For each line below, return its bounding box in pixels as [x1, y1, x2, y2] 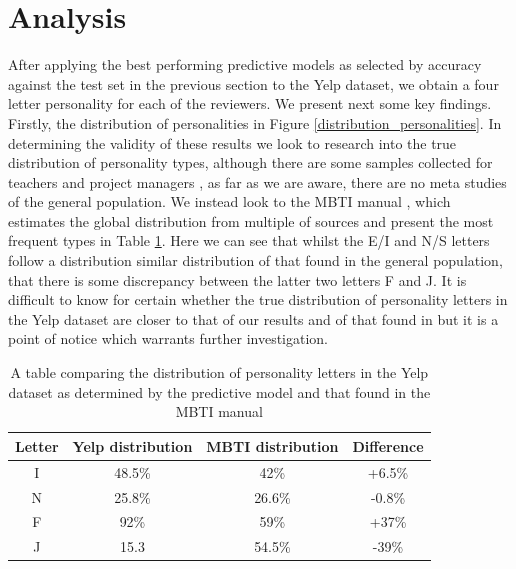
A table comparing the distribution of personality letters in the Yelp [10, 362, 429, 383]
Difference [352, 435, 424, 456]
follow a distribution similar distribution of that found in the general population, [8, 250, 503, 271]
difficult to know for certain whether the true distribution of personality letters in [8, 289, 508, 310]
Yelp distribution [72, 435, 193, 456]
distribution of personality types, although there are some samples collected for [8, 152, 493, 173]
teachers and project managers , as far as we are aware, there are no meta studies [8, 171, 507, 192]
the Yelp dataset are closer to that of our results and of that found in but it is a [8, 308, 499, 329]
